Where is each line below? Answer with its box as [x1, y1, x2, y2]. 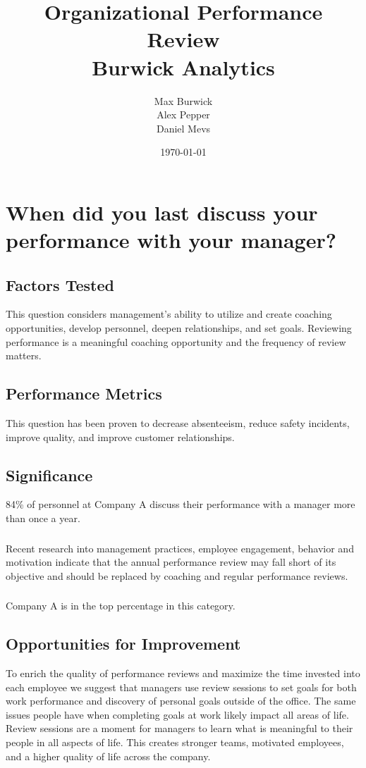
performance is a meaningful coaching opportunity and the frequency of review [6, 334, 346, 349]
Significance [6, 464, 93, 485]
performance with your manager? [6, 225, 336, 254]
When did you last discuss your [6, 197, 318, 226]
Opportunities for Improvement [6, 633, 241, 655]
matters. [6, 348, 42, 363]
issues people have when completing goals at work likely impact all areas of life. [6, 707, 349, 721]
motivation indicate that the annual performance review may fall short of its [6, 555, 336, 569]
